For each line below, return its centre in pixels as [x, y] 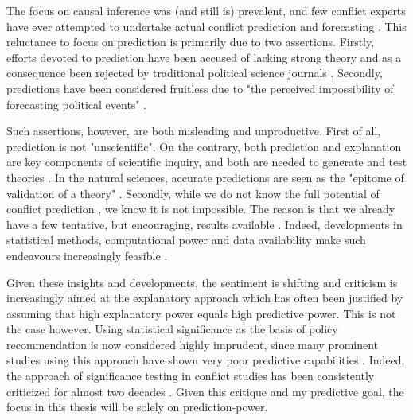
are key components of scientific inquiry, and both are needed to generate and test [207, 162]
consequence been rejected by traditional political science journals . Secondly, [195, 73]
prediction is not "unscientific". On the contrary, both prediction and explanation [204, 146]
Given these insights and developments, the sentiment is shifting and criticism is [202, 282]
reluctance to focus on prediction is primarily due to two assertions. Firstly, [191, 42]
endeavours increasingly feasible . [87, 255]
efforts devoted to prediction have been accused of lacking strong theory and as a [204, 57]
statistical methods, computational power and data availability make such [186, 240]
